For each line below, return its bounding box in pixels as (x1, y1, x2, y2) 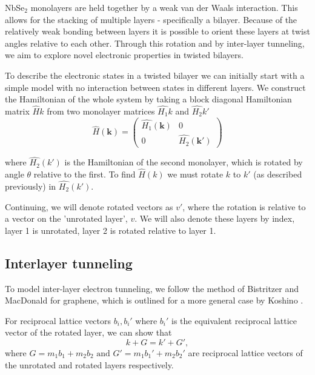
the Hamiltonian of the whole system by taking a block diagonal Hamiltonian (5, 93, 292, 105)
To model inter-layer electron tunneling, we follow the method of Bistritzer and (5, 282, 299, 294)
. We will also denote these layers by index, (134, 212, 295, 225)
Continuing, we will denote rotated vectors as (5, 200, 173, 213)
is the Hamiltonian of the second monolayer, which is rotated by (64, 156, 303, 168)
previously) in (5, 179, 56, 192)
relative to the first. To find (33, 168, 136, 181)
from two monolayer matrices (47, 104, 155, 117)
